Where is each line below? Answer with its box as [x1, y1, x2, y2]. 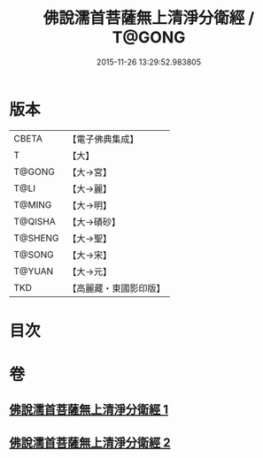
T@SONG [13, 248, 55, 261]
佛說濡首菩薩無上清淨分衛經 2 [9, 435, 171, 450]
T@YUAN [13, 264, 54, 277]
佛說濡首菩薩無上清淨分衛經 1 [9, 402, 169, 417]
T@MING [13, 198, 52, 210]
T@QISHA [13, 215, 56, 227]
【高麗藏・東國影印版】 [67, 282, 166, 294]
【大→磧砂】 [67, 216, 121, 228]
